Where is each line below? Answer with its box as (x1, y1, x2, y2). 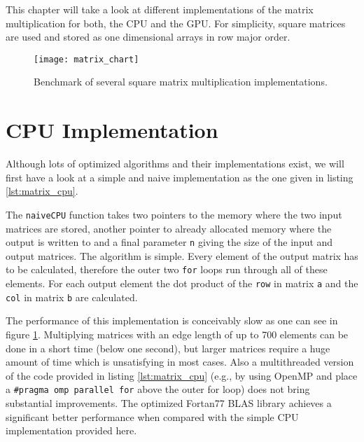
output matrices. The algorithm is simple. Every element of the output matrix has (6, 248, 358, 263)
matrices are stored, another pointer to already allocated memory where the (6, 221, 332, 235)
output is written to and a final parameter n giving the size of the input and (6, 235, 333, 249)
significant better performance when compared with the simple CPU (6, 409, 299, 424)
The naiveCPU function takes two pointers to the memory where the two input (6, 207, 342, 221)
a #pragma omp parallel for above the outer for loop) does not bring (6, 382, 310, 396)
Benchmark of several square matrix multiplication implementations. (34, 74, 328, 89)
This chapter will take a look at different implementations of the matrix (6, 2, 314, 16)
